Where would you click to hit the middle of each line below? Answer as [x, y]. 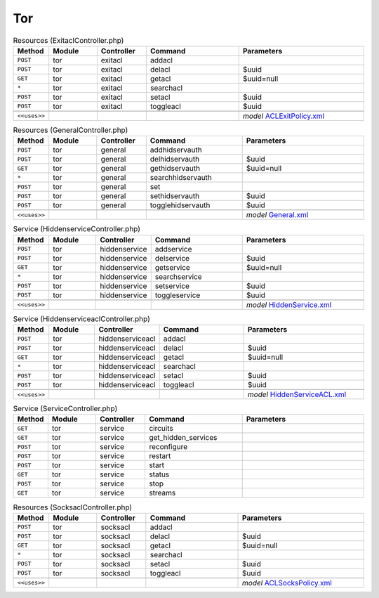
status [159, 474]
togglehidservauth [180, 205]
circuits [161, 429]
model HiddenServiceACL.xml [297, 395]
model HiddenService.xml [289, 304]
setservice [172, 286]
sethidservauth [175, 196]
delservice [172, 258]
